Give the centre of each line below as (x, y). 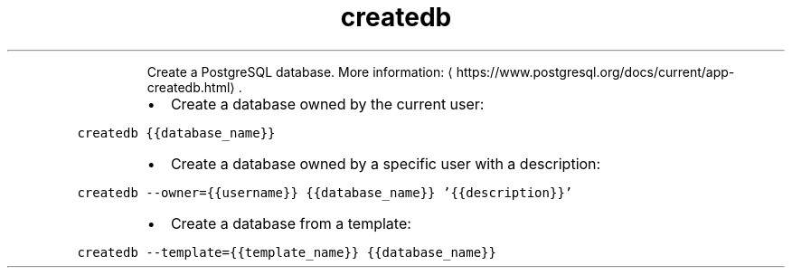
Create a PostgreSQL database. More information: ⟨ (300, 71)
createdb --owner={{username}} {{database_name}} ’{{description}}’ (325, 192)
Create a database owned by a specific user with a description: (386, 163)
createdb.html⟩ (191, 87)
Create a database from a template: (291, 223)
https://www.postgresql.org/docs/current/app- (595, 71)
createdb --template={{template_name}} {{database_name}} (287, 252)
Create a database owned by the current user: (327, 104)
